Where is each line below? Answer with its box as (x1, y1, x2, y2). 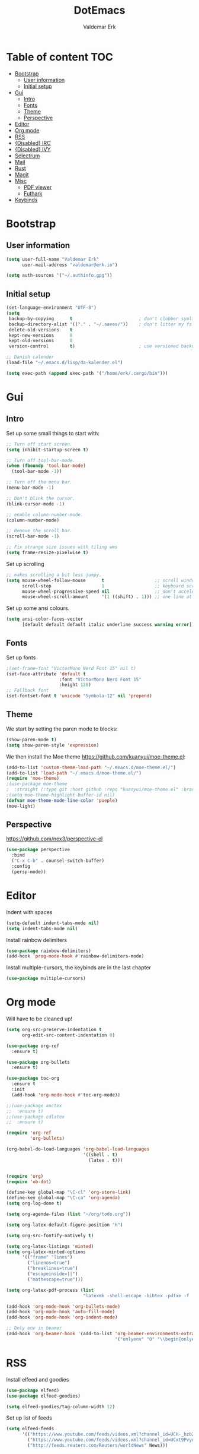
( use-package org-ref (6, 1043, 60, 1049)
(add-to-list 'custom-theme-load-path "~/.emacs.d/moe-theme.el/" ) (6, 764, 176, 770)
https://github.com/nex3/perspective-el (6, 835, 103, 842)
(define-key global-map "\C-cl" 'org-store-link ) (6, 1189, 131, 1196)
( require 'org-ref (6, 1130, 52, 1136)
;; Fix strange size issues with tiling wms (6, 544, 118, 550)
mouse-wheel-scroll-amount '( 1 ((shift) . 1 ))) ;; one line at (21, 594, 192, 600)
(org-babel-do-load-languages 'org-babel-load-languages (6, 1146, 150, 1152)
